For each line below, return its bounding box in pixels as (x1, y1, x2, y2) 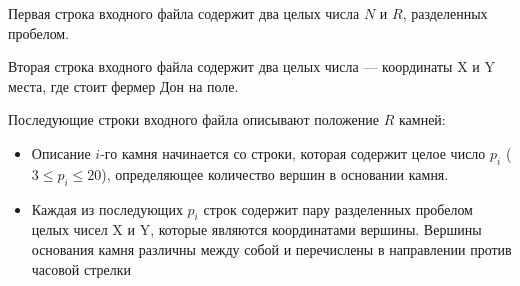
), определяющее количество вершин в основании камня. (101, 163, 449, 184)
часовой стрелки (31, 258, 131, 279)
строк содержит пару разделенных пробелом (203, 198, 473, 219)
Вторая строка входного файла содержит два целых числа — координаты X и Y (8, 56, 495, 77)
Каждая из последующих (31, 198, 183, 219)
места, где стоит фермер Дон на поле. (8, 75, 239, 96)
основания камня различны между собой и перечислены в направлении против (31, 238, 512, 259)
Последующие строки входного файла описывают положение (8, 109, 380, 130)
